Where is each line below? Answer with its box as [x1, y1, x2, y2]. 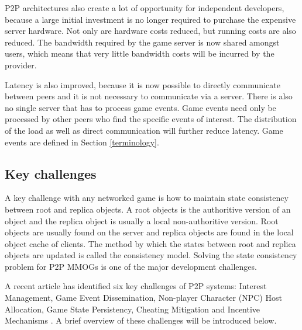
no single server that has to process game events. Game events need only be [5, 101, 276, 113]
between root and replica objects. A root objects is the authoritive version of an [5, 203, 291, 215]
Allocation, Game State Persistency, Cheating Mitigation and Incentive [5, 303, 260, 315]
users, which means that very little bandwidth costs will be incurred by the [5, 47, 274, 60]
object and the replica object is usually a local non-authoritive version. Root [5, 214, 279, 227]
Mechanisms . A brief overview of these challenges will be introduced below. [5, 314, 277, 326]
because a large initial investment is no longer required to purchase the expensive [5, 13, 296, 25]
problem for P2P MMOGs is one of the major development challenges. [5, 260, 257, 272]
